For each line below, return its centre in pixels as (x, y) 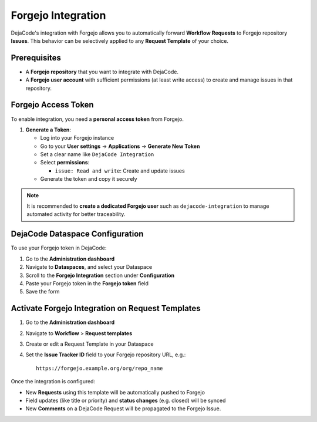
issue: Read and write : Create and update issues (120, 171)
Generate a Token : (48, 130)
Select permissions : (65, 163)
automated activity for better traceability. (76, 214)
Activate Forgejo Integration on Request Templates (106, 308)
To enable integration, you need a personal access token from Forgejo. (97, 119)
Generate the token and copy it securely (89, 179)
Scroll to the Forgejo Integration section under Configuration (100, 275)
